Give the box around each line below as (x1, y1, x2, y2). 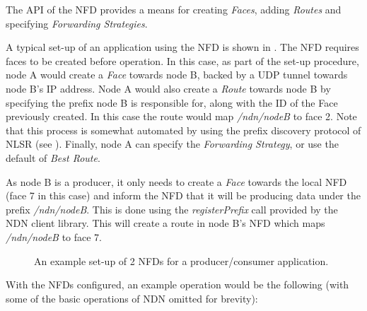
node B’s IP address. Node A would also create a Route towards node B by (6, 81, 331, 95)
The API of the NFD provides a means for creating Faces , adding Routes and (6, 2, 342, 16)
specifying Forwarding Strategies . (6, 16, 148, 30)
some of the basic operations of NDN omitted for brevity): (6, 291, 258, 305)
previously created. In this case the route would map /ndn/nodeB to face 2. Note (6, 109, 357, 124)
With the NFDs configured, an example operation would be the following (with (6, 277, 349, 292)
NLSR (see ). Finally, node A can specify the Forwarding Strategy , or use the (6, 136, 339, 151)
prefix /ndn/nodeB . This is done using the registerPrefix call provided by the (6, 201, 338, 216)
